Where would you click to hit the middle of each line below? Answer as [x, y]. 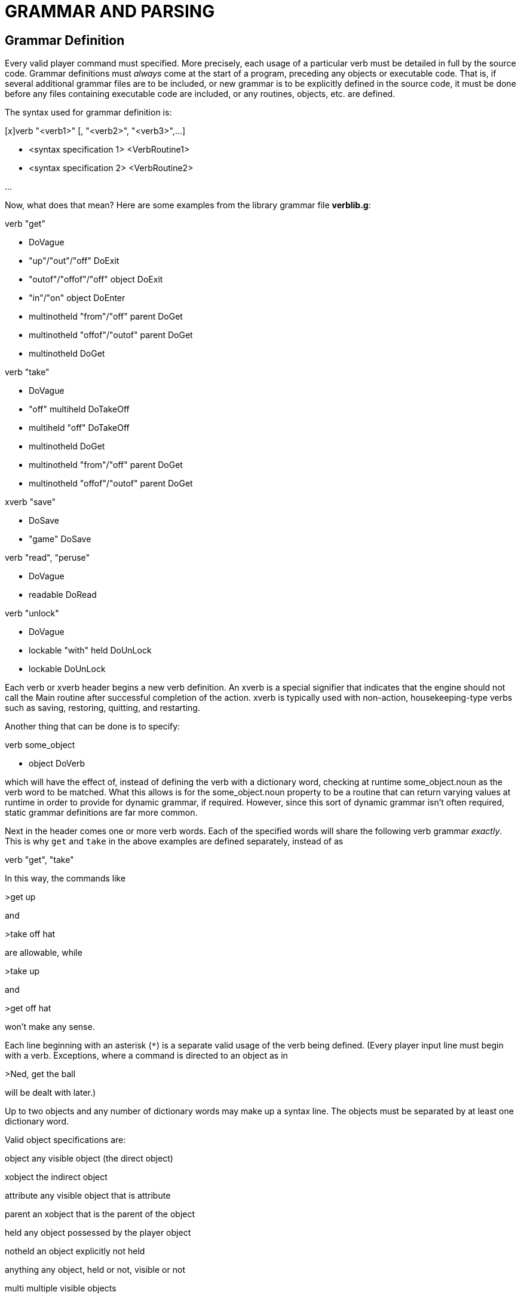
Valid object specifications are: [65, 1140]
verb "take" [27, 372]
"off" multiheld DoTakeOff [79, 409]
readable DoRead [63, 595]
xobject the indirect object [56, 1177]
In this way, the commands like [65, 878]
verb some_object [40, 745]
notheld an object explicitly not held [75, 1251]
